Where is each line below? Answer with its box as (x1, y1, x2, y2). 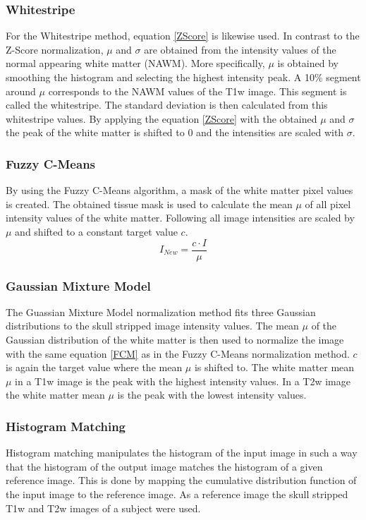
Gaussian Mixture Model (6, 277, 151, 294)
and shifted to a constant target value (15, 224, 178, 238)
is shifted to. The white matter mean (194, 360, 355, 375)
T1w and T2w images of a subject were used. (6, 500, 201, 515)
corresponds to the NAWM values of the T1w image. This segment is (48, 83, 347, 98)
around (6, 83, 36, 98)
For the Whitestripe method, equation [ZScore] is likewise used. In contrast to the (6, 28, 360, 43)
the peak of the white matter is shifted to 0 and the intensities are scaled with (6, 125, 344, 140)
